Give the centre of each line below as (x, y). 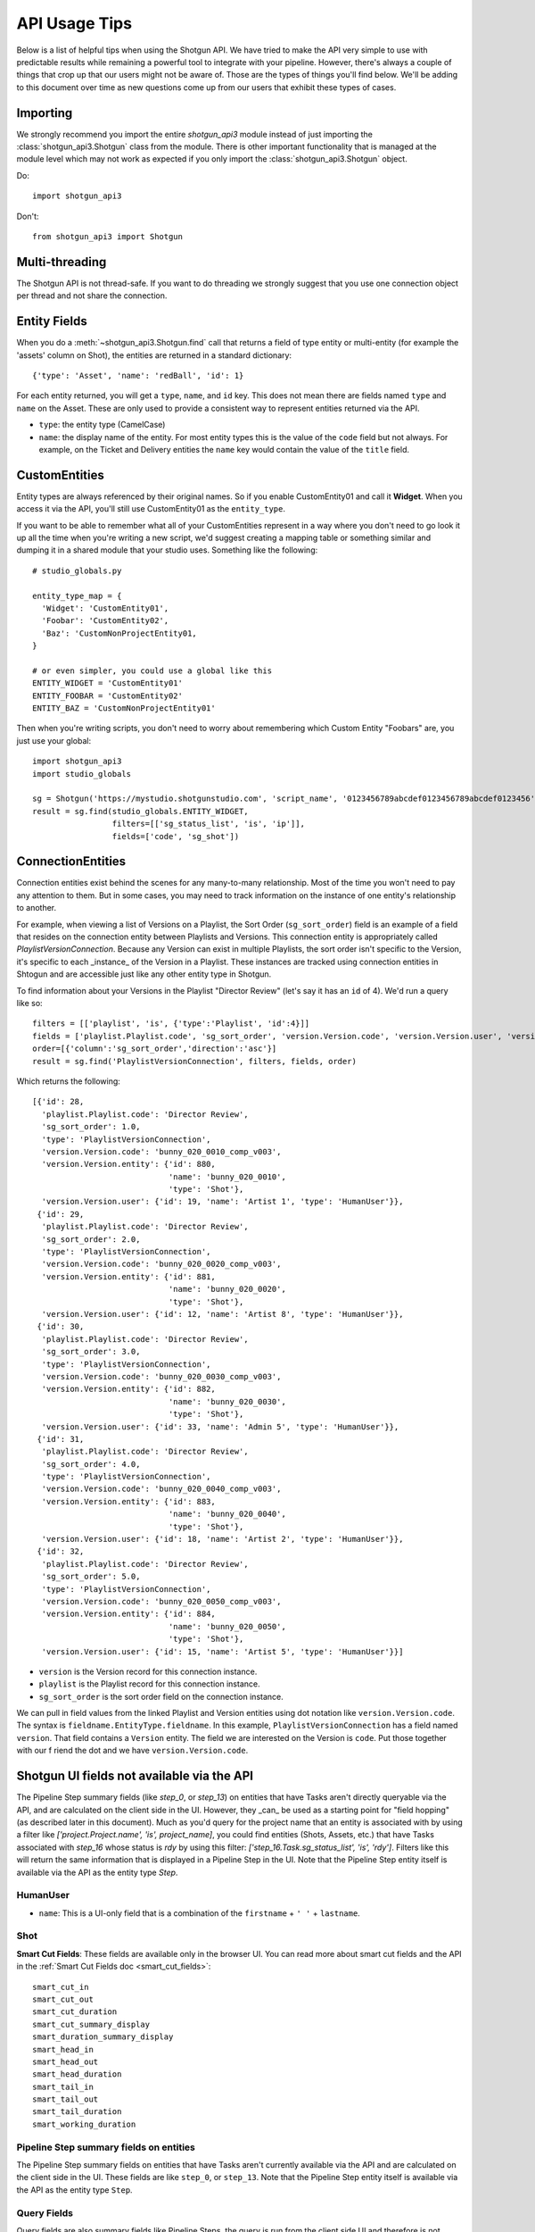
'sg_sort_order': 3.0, (91, 1352)
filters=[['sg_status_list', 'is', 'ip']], (208, 824)
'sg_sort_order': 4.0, (91, 1464)
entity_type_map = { (77, 595)
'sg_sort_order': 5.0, (91, 1577)
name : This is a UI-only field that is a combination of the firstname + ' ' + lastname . (199, 1913)
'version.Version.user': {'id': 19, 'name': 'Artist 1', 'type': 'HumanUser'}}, (222, 1202)
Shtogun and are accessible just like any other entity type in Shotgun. (144, 974)
